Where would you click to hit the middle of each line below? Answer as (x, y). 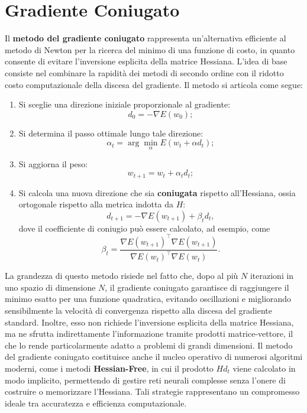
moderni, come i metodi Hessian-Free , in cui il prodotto (109, 368)
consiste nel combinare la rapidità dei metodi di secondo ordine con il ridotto (144, 72)
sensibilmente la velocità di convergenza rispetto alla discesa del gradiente (138, 310)
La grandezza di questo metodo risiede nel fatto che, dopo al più (122, 276)
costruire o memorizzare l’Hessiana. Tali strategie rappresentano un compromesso (152, 391)
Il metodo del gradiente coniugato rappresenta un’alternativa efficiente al (146, 38)
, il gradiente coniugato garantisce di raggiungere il (197, 287)
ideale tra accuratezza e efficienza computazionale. (96, 403)
